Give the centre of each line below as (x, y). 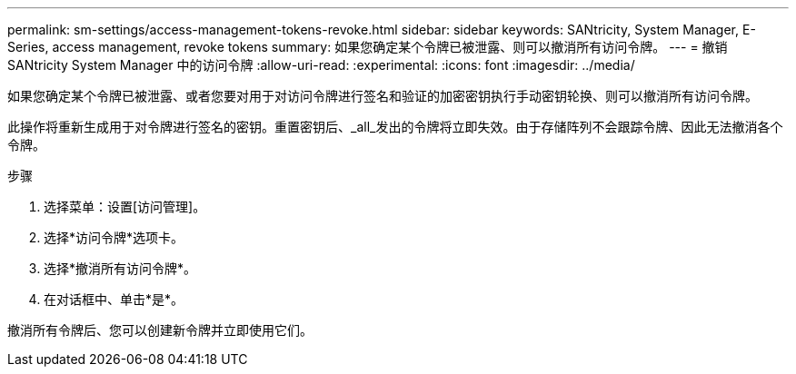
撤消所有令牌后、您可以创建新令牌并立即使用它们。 (160, 330)
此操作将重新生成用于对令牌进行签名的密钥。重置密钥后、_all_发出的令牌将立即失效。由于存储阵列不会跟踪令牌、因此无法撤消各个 (395, 127)
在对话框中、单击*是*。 (114, 299)
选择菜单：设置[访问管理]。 (125, 207)
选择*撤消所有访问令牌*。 (120, 268)
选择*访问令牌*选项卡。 (114, 237)
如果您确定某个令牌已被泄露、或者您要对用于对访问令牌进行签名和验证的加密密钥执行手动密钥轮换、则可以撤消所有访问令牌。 (383, 96)
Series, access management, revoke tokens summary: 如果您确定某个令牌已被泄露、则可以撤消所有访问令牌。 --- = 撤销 (368, 47)
